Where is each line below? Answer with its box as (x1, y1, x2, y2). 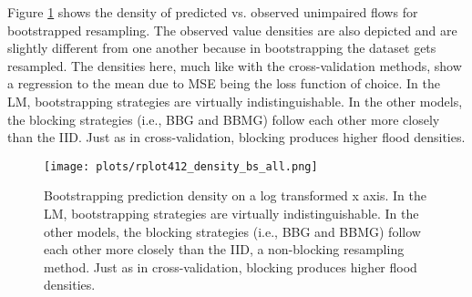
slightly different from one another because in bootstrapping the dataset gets (7, 38, 436, 57)
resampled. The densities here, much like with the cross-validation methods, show (7, 56, 462, 75)
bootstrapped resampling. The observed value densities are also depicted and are (7, 20, 457, 39)
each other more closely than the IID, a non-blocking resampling (44, 240, 405, 259)
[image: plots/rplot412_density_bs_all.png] (44, 159, 318, 173)
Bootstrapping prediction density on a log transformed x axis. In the (44, 186, 426, 205)
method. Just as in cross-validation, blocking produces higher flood (44, 257, 417, 276)
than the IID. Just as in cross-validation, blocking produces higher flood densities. (7, 128, 466, 147)
